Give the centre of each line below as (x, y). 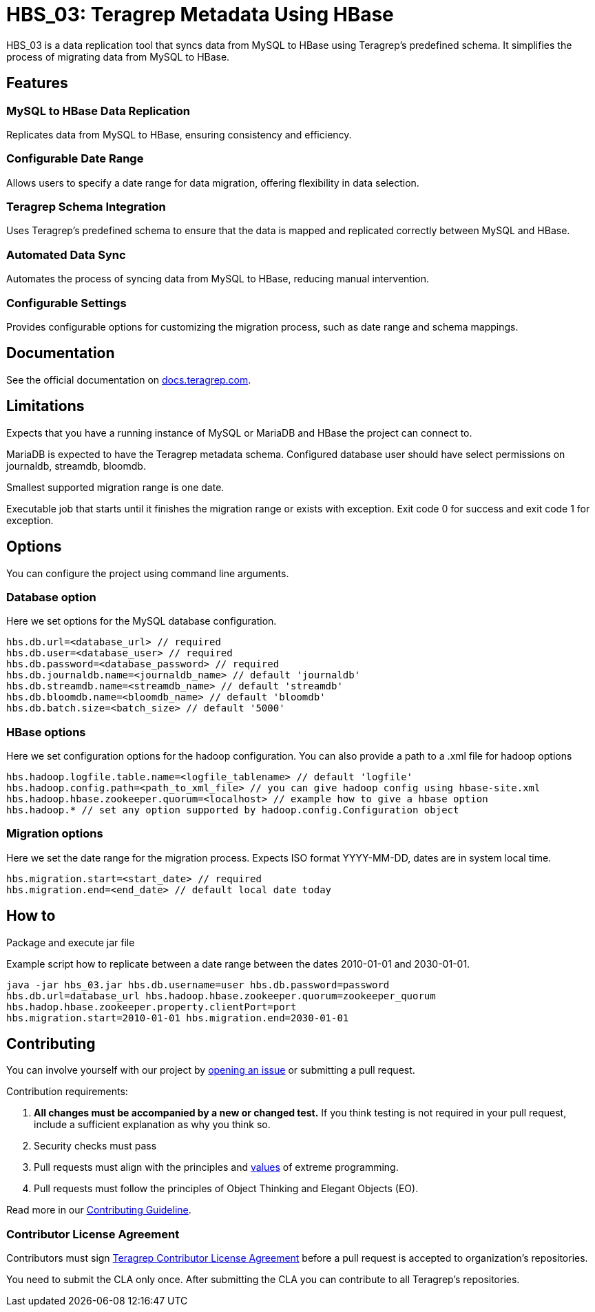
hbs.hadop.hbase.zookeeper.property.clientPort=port (152, 1007)
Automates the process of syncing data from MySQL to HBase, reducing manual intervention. (218, 279)
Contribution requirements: (67, 1092)
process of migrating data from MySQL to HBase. (118, 56)
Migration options (55, 834)
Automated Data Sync (66, 254)
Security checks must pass (95, 1146)
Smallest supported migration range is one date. (115, 487)
